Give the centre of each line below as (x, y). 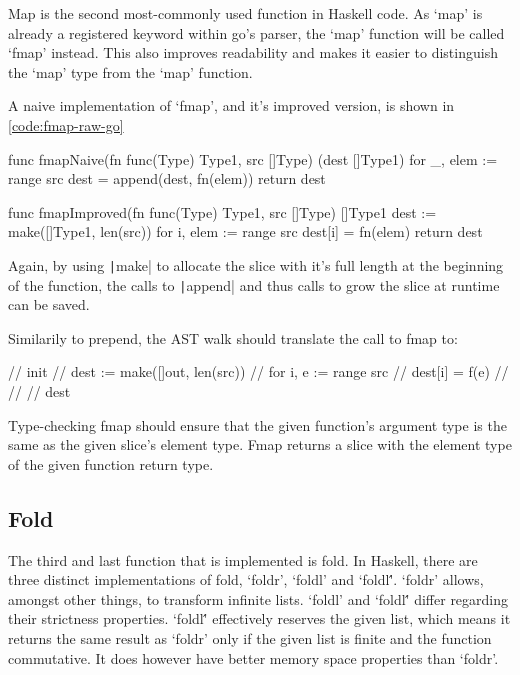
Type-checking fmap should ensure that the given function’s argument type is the (257, 424)
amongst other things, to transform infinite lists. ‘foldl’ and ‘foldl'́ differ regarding (258, 598)
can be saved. (49, 304)
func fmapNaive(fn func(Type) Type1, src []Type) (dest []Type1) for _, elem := (253, 158)
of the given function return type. (111, 463)
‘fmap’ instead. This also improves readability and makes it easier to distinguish (253, 52)
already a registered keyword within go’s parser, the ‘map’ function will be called (256, 32)
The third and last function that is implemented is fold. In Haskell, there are (243, 559)
